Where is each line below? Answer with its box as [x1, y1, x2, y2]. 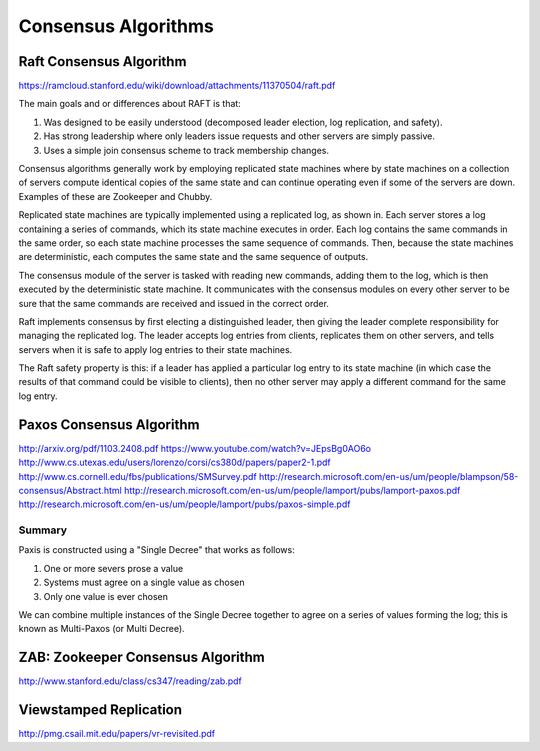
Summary [18, 523, 68, 537]
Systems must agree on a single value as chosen [43, 576, 245, 589]
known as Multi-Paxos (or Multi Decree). [18, 623, 185, 635]
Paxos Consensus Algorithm [18, 416, 200, 433]
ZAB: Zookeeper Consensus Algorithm [18, 649, 265, 666]
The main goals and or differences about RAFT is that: [18, 98, 242, 110]
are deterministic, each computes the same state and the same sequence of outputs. [18, 251, 369, 263]
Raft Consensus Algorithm [18, 53, 187, 70]
